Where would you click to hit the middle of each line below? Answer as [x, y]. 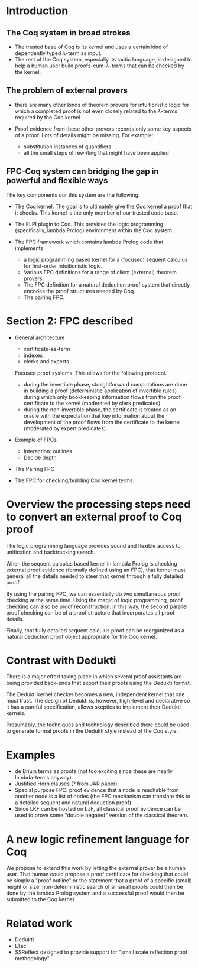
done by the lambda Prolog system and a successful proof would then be [95, 893]
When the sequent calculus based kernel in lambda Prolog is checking [92, 563]
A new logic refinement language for [98, 839]
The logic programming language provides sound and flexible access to [94, 545]
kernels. [16, 713]
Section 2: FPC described [70, 321]
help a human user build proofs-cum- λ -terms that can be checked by [99, 66]
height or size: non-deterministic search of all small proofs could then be [95, 887]
